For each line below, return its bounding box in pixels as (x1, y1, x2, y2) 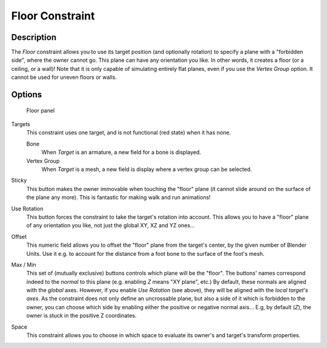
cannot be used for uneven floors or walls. (11, 73, 117, 81)
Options (11, 90, 42, 100)
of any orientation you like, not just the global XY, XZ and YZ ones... (26, 222, 195, 229)
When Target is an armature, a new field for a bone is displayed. (41, 149, 202, 156)
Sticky (11, 176, 27, 184)
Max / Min (11, 261, 36, 268)
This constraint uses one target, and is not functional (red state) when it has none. (26, 129, 231, 136)
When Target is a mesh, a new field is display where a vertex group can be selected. (41, 166, 253, 173)
